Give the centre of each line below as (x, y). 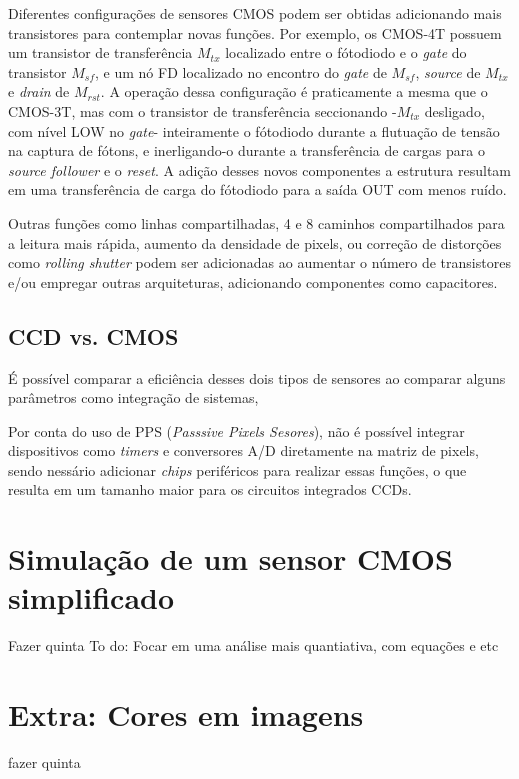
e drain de (39, 91)
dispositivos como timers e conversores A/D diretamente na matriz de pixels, (243, 450)
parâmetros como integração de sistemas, (133, 397)
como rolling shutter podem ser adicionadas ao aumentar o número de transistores (259, 262)
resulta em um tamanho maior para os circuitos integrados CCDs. (210, 489)
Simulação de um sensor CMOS (230, 558)
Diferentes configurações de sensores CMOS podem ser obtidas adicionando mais (255, 13)
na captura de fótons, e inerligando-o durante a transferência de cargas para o (246, 150)
